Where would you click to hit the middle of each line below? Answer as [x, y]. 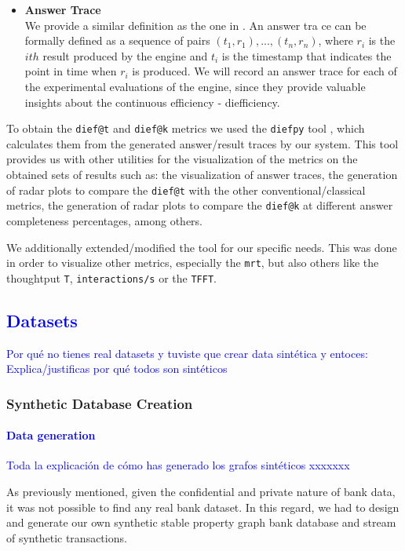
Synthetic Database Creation [100, 403]
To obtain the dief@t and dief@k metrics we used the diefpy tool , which [186, 128]
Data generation [51, 435]
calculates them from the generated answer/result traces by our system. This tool [202, 143]
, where [336, 40]
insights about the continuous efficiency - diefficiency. [152, 102]
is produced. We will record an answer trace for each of [265, 71]
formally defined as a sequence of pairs [117, 40]
